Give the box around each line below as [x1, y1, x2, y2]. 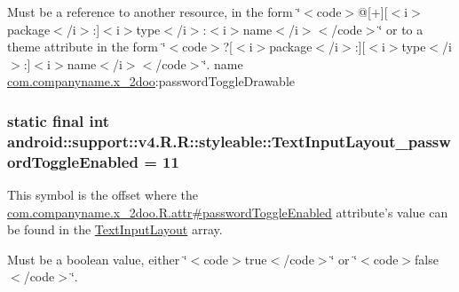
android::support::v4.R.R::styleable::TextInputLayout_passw [7, 130, 451, 152]
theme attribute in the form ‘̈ [7, 37, 166, 56]
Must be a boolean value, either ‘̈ [7, 249, 187, 268]
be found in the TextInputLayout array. [7, 220, 223, 239]
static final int [7, 109, 110, 131]
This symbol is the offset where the [7, 185, 198, 204]
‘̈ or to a [378, 20, 423, 38]
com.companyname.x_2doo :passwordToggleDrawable [7, 72, 295, 91]
